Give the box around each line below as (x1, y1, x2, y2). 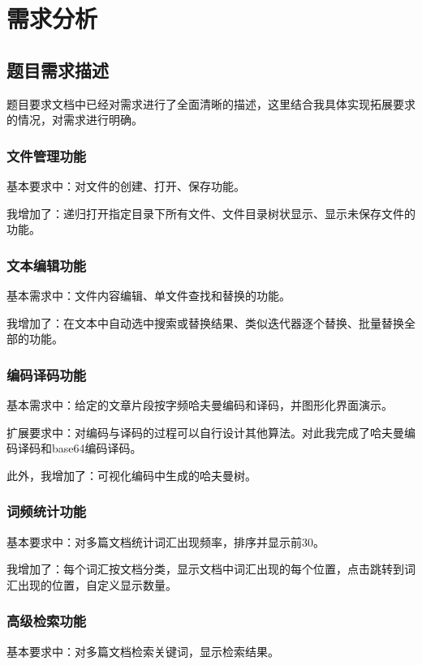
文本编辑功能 (6, 255, 87, 275)
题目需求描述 (6, 57, 109, 82)
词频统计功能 (6, 501, 87, 521)
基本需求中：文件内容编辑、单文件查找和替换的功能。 (6, 286, 291, 303)
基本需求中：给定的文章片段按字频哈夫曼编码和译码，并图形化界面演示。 (6, 396, 393, 413)
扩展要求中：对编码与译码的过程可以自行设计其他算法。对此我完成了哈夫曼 (6, 423, 404, 440)
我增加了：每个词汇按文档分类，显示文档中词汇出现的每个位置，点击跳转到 (6, 560, 404, 577)
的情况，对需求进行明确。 (6, 111, 143, 128)
